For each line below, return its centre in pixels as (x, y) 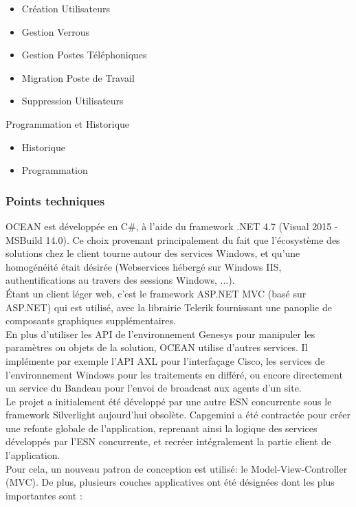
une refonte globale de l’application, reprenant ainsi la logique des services (162, 428)
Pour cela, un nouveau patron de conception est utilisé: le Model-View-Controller (177, 468)
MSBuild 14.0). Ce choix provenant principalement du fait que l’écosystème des (173, 239)
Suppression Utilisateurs (73, 101)
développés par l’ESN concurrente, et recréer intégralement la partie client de (168, 441)
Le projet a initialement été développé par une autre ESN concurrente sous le (169, 401)
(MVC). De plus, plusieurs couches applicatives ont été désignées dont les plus (170, 482)
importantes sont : (44, 495)
